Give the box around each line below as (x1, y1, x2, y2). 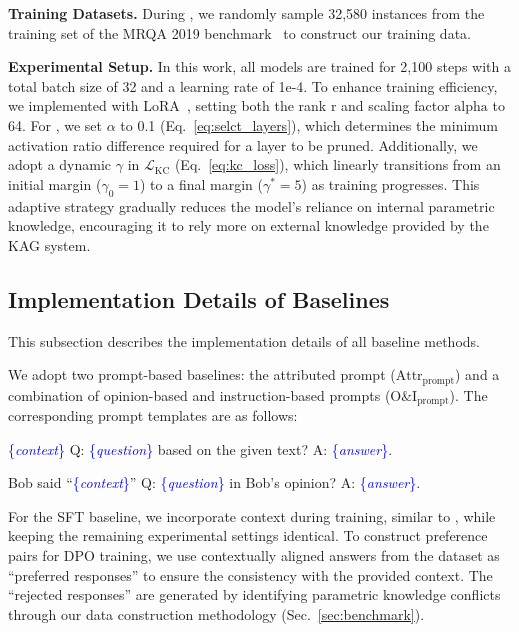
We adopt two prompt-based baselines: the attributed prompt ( (8, 364, 396, 385)
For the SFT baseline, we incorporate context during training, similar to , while (8, 505, 496, 526)
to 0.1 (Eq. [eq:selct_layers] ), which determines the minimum (120, 114, 499, 135)
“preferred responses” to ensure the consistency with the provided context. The (8, 564, 493, 585)
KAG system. (8, 234, 91, 255)
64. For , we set (8, 114, 103, 135)
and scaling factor (341, 95, 450, 116)
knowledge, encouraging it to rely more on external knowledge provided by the (8, 215, 489, 236)
